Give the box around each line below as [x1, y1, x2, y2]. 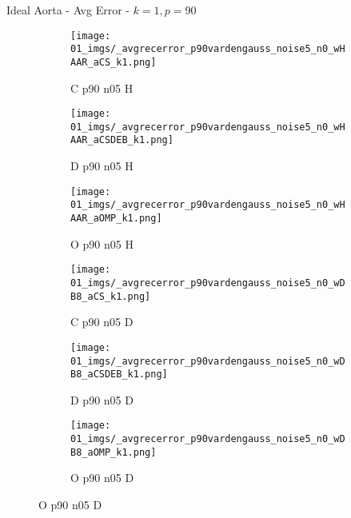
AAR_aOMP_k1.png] [70, 213, 162, 225]
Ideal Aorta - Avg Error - [6, 2, 130, 18]
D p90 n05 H [70, 157, 134, 174]
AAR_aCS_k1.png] [70, 56, 157, 68]
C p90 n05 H [70, 79, 134, 96]
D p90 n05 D [70, 391, 134, 408]
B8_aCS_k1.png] [70, 290, 151, 302]
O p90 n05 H [70, 235, 134, 252]
